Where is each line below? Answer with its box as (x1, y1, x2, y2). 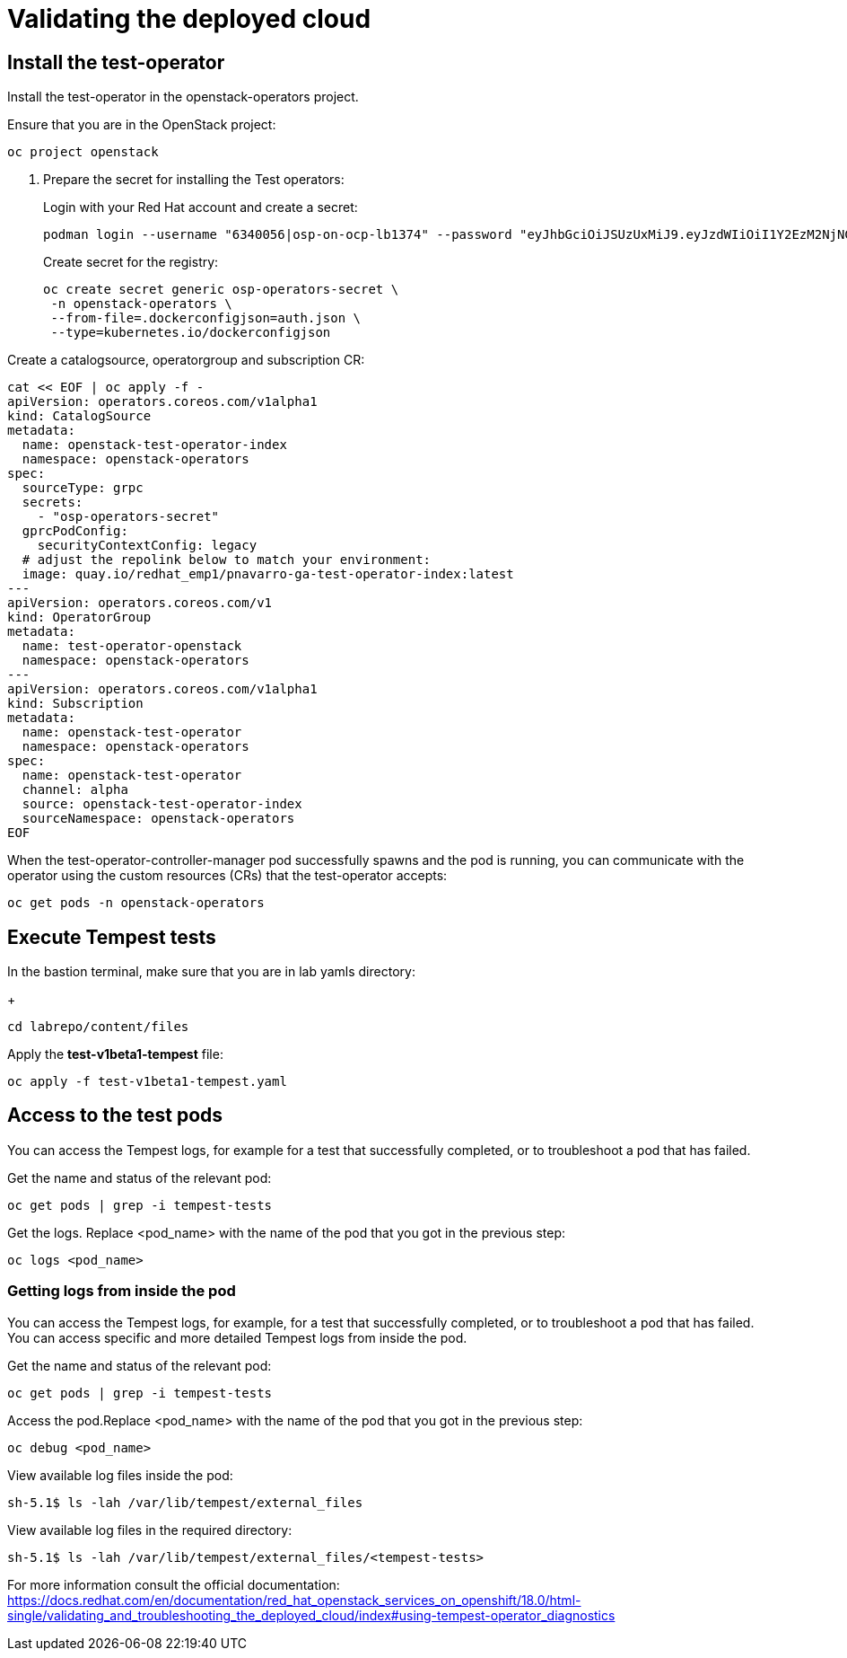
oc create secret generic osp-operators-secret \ (43, 282, 399, 297)
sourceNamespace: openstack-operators (22, 811, 295, 826)
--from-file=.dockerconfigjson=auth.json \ (50, 311, 362, 326)
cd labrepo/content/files (7, 1019, 189, 1035)
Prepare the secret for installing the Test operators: (43, 172, 345, 188)
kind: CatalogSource (7, 409, 152, 424)
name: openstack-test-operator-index (22, 437, 287, 453)
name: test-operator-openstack (22, 639, 242, 654)
